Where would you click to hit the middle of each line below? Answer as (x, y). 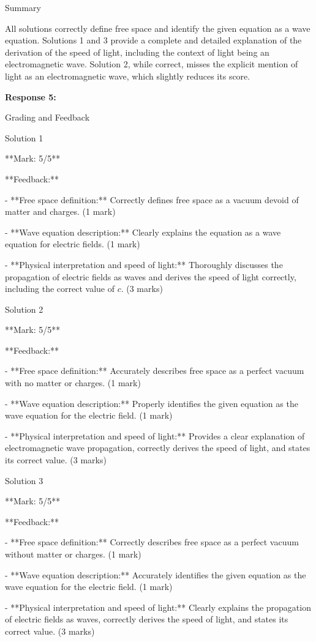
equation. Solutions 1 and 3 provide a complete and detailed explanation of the (153, 40)
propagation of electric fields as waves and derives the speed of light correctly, (151, 276)
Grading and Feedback (47, 117)
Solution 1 (24, 137)
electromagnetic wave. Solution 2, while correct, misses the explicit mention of (152, 64)
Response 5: (31, 96)
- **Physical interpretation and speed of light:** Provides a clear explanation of (155, 435)
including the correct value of (60, 289)
